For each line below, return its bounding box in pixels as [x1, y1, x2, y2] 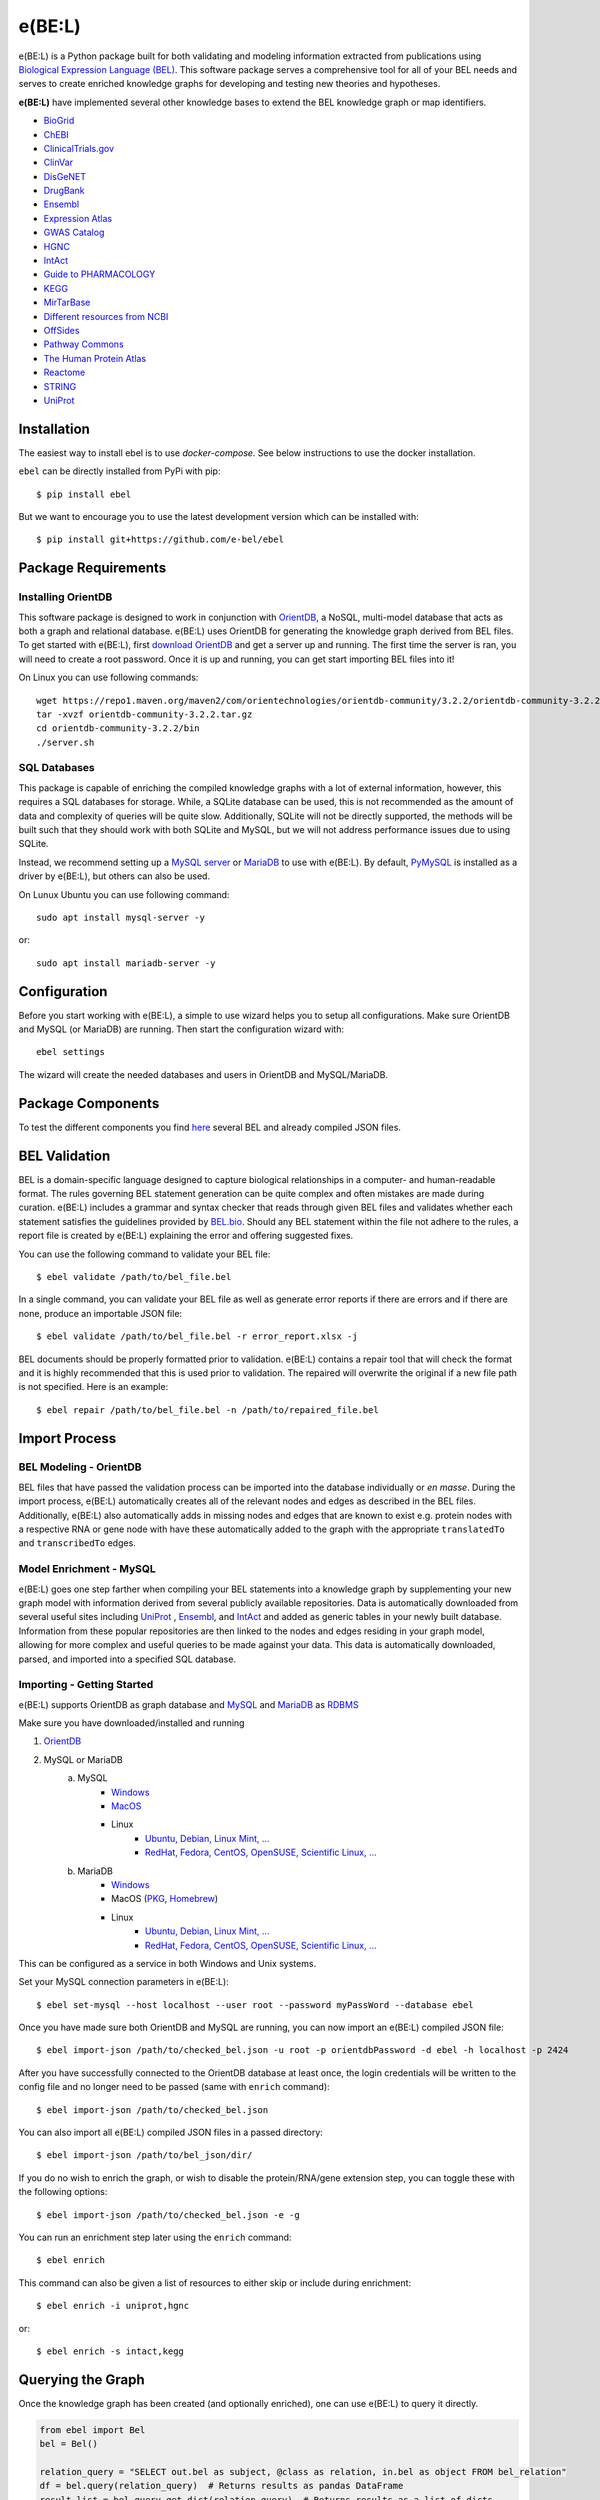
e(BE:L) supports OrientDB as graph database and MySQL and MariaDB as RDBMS [18, 1698, 359, 1710]
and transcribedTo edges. [18, 1537, 137, 1549]
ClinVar [43, 156, 74, 169]
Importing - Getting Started [18, 1678, 154, 1692]
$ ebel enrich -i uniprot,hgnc [36, 2300, 190, 2312]
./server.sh [36, 736, 95, 748]
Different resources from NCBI [43, 310, 169, 322]
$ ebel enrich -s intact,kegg [36, 2345, 185, 2357]
